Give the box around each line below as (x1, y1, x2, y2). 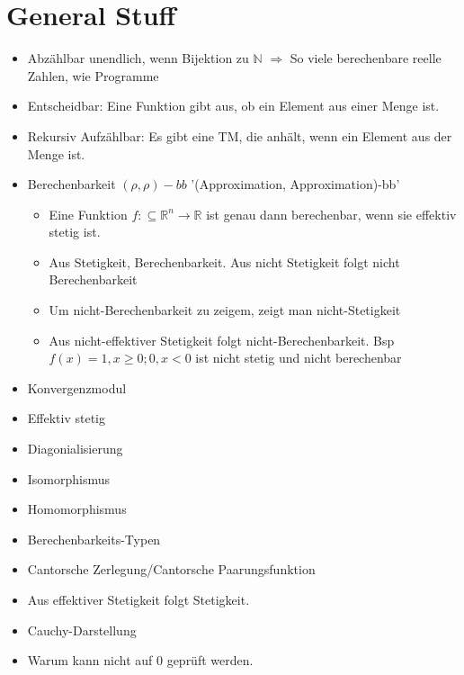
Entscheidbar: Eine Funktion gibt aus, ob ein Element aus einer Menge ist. (27, 96, 440, 115)
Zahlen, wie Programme (27, 66, 159, 85)
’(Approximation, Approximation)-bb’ (191, 175, 400, 193)
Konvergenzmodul (27, 378, 127, 397)
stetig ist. (49, 222, 101, 241)
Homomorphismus (27, 499, 127, 518)
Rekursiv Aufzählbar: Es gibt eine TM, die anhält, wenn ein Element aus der (27, 126, 452, 145)
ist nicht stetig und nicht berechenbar (195, 348, 402, 367)
